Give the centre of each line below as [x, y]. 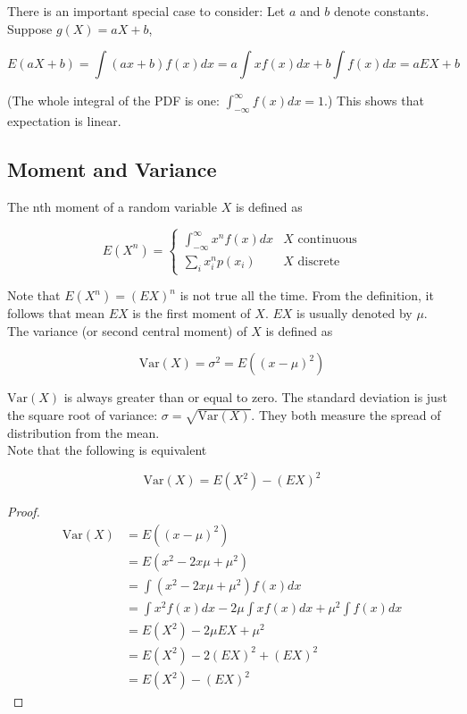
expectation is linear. [64, 120]
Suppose [30, 28]
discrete [319, 261]
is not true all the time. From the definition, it [307, 295]
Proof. [24, 512]
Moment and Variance [112, 168]
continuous [327, 240]
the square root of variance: [83, 414]
